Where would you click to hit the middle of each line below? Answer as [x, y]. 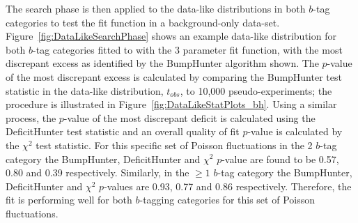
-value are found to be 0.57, [280, 159]
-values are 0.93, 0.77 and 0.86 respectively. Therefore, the [228, 186]
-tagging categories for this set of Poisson [227, 200]
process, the [31, 117]
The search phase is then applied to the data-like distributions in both [156, 8]
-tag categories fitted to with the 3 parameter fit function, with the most [188, 49]
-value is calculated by [295, 131]
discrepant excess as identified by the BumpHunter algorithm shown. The [162, 63]
